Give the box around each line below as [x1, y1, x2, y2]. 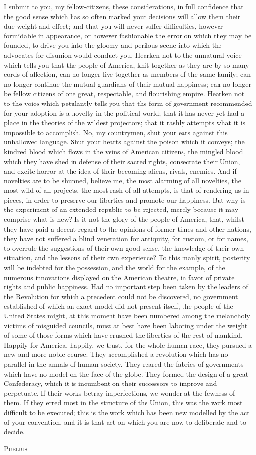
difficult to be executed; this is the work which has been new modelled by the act [4, 407, 250, 417]
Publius [4, 443, 28, 453]
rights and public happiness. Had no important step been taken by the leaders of [4, 281, 248, 292]
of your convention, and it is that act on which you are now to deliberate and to [4, 417, 246, 427]
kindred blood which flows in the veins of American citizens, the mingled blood [4, 146, 243, 156]
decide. [4, 426, 25, 437]
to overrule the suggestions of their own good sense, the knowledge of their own [4, 243, 244, 253]
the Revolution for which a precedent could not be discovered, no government [4, 291, 238, 301]
